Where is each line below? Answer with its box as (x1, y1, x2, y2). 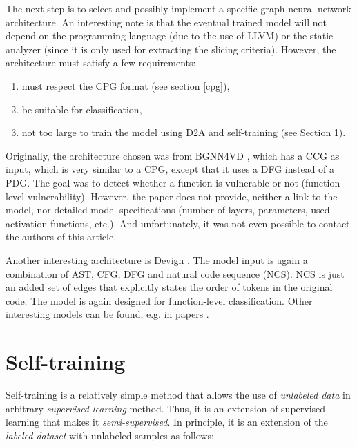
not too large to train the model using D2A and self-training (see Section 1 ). (21, 125, 346, 140)
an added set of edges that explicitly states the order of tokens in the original (6, 280, 333, 294)
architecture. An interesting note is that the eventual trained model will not (6, 15, 327, 29)
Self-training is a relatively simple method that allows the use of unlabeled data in (6, 388, 351, 401)
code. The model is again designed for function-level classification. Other (6, 293, 313, 307)
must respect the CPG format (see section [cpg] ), (21, 78, 230, 93)
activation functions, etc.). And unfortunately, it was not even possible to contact (6, 216, 350, 230)
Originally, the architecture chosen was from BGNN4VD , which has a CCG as (6, 148, 340, 162)
